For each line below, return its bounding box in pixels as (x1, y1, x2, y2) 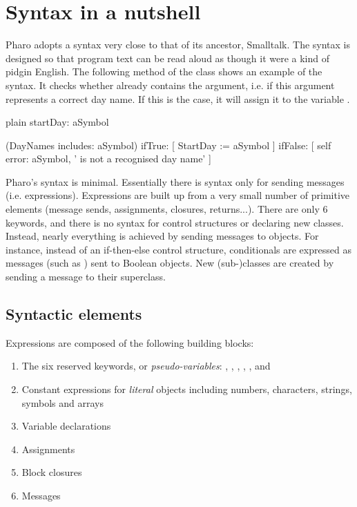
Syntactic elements (6, 303, 142, 325)
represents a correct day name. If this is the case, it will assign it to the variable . (6, 91, 350, 106)
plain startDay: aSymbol (6, 115, 109, 129)
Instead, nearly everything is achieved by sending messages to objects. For (6, 229, 319, 243)
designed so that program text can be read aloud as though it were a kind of (6, 50, 329, 65)
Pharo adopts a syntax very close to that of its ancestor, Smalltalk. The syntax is (6, 37, 350, 52)
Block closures (21, 465, 82, 479)
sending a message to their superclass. (6, 269, 166, 284)
